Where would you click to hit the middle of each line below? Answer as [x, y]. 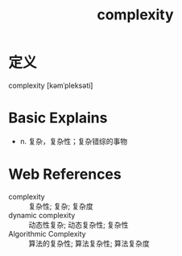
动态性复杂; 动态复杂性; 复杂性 [79, 225]
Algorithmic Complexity [47, 233]
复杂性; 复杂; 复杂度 [61, 206]
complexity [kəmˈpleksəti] [51, 85]
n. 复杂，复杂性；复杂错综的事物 [74, 141]
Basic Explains [58, 118]
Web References [65, 174]
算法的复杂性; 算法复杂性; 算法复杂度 [89, 243]
